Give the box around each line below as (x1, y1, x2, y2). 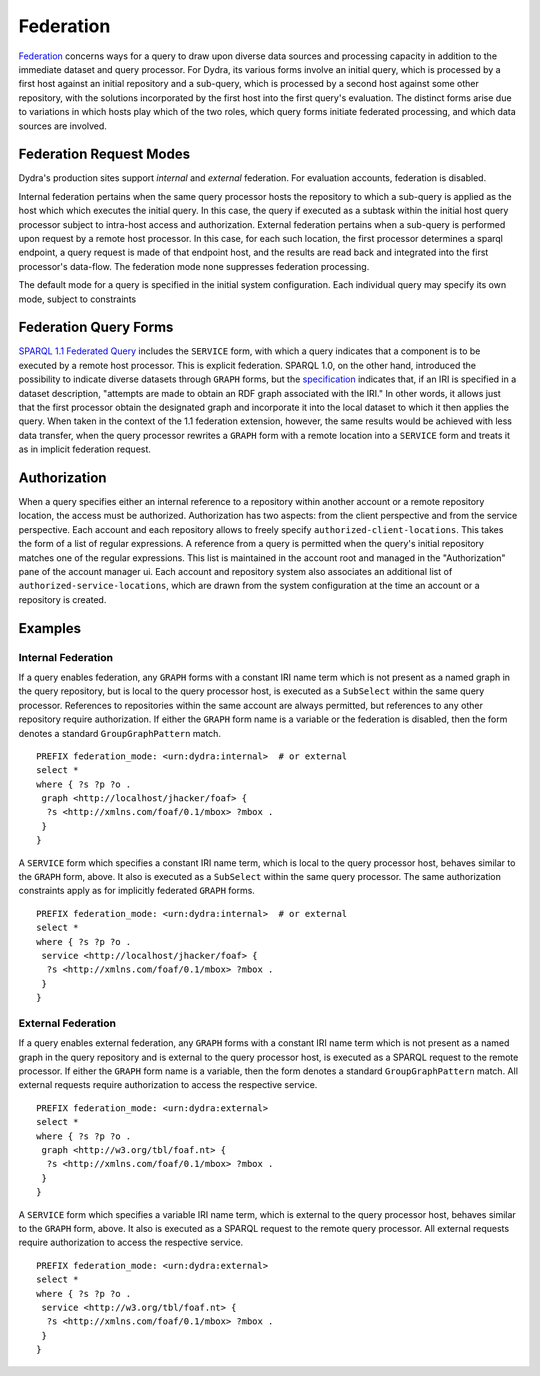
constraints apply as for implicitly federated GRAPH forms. (18, 885, 255, 897)
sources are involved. (18, 120, 107, 132)
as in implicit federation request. (18, 443, 152, 455)
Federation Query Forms (18, 319, 174, 336)
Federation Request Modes (18, 146, 190, 163)
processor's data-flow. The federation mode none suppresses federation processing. (18, 260, 370, 272)
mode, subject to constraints (18, 293, 137, 305)
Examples (18, 620, 82, 637)
